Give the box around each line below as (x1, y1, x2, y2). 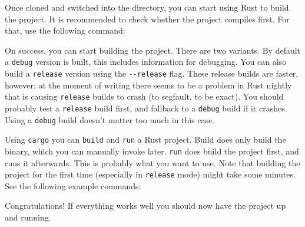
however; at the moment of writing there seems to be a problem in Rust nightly (5, 78, 292, 91)
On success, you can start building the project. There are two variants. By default (5, 44, 301, 56)
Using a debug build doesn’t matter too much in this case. (5, 113, 215, 126)
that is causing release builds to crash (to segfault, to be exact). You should (5, 90, 284, 103)
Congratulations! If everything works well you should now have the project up (5, 199, 286, 212)
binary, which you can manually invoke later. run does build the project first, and (5, 144, 299, 157)
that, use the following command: (5, 24, 125, 37)
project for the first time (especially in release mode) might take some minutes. (5, 168, 296, 180)
